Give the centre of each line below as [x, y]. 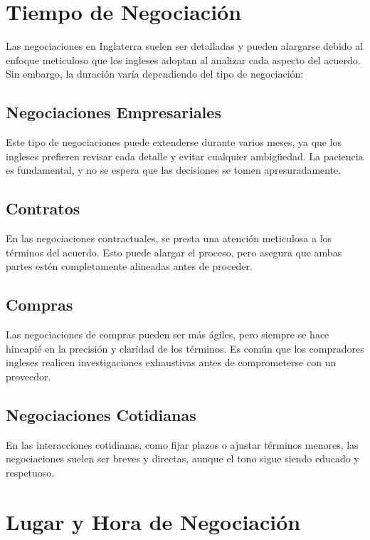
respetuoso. [30, 472]
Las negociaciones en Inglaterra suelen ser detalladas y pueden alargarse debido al [185, 46]
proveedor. [28, 376]
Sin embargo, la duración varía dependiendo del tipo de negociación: [155, 74]
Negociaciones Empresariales [113, 112]
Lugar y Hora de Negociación [153, 521]
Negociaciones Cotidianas [101, 414]
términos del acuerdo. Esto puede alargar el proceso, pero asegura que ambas [174, 252]
